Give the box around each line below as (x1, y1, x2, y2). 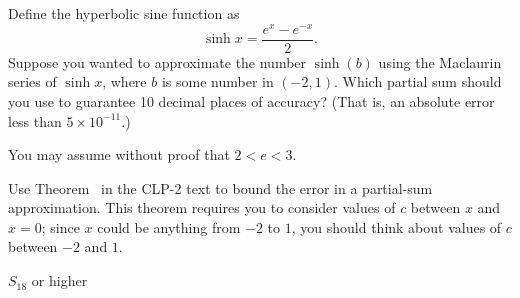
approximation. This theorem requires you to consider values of (8, 197, 396, 218)
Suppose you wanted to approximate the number (8, 51, 307, 72)
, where (102, 71, 147, 92)
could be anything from (97, 216, 241, 237)
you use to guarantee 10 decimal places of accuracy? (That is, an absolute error (8, 90, 495, 111)
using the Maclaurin (378, 51, 502, 72)
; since (41, 216, 80, 237)
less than (8, 110, 62, 131)
